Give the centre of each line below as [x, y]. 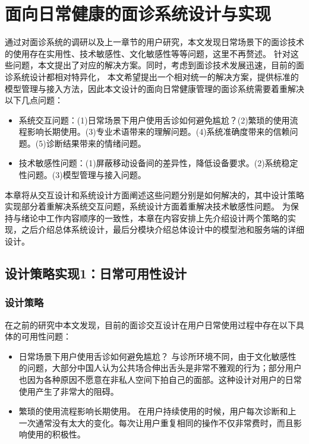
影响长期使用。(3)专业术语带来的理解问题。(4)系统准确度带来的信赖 [158, 131]
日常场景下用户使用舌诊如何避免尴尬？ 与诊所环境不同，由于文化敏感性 [157, 356]
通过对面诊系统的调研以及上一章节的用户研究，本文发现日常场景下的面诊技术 [154, 42]
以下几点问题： [34, 100]
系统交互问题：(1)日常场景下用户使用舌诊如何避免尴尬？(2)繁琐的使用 [154, 120]
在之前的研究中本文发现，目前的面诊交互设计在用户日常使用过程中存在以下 [150, 324]
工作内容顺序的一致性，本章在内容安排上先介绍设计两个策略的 [167, 218]
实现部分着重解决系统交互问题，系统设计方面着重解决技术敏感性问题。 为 [148, 206]
